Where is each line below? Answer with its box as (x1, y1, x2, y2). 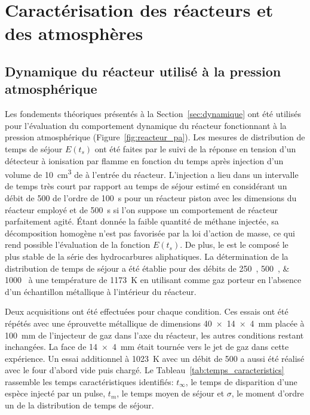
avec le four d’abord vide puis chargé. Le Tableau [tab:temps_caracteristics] (5, 364, 284, 376)
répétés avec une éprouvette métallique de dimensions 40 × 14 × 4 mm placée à (5, 316, 305, 329)
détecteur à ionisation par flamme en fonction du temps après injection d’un (5, 154, 284, 167)
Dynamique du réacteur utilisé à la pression (5, 62, 281, 80)
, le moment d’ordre (231, 387, 304, 399)
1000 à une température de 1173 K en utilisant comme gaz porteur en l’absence (5, 273, 302, 286)
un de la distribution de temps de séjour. (5, 399, 154, 411)
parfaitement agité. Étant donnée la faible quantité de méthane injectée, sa (5, 215, 279, 228)
